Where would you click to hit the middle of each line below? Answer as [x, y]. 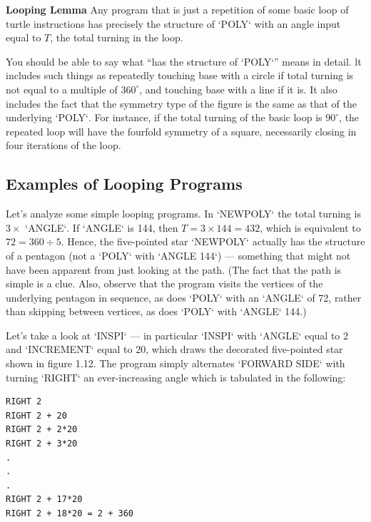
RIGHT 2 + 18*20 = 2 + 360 [70, 514]
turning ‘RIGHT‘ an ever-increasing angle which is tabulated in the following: [176, 377]
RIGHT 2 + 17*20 [44, 500]
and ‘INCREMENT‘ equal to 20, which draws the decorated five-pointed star [174, 349]
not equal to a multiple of [62, 89]
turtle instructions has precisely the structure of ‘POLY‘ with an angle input [173, 23]
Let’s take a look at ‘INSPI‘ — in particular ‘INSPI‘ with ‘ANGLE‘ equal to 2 [177, 335]
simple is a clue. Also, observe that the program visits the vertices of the [164, 283]
